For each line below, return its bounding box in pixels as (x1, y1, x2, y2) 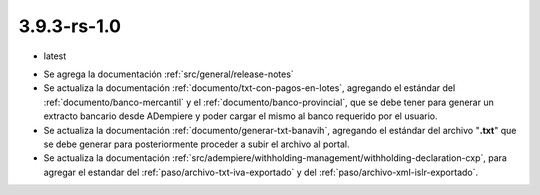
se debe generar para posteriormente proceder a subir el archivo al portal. (43, 138, 350, 150)
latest (43, 50, 67, 62)
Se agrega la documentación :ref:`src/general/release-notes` (43, 68, 294, 80)
